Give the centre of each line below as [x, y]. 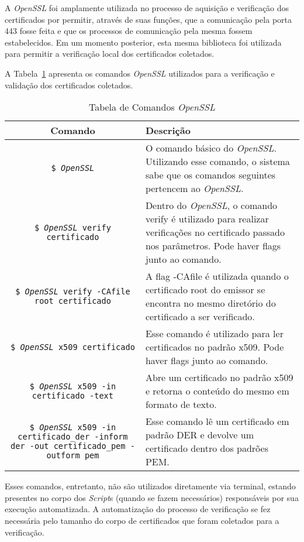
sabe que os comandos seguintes [210, 175]
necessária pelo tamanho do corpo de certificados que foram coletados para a [142, 520]
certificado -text [72, 395]
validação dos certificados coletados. [69, 85]
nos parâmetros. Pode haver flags [213, 246]
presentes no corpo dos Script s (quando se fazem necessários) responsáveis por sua [152, 497]
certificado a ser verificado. [200, 317]
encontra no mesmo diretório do [210, 303]
